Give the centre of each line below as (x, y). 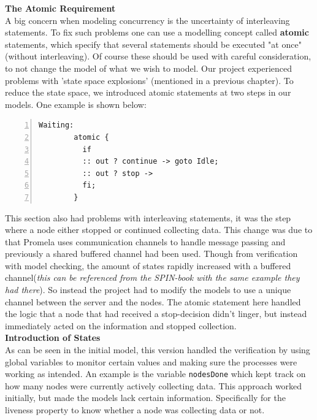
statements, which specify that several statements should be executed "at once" (153, 44)
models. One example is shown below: (76, 104)
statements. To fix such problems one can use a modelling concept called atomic (157, 32)
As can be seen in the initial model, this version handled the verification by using (158, 350)
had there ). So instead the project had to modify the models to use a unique (148, 290)
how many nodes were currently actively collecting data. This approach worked (154, 385)
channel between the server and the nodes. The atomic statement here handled (153, 301)
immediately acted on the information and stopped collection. (121, 325)
